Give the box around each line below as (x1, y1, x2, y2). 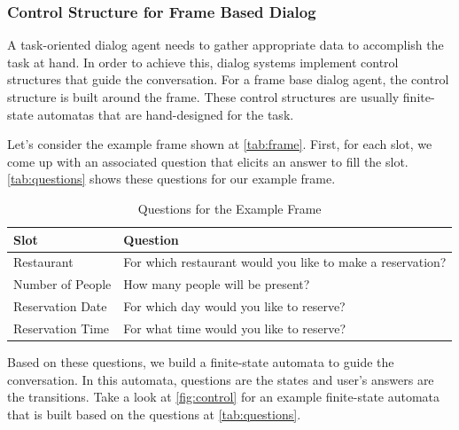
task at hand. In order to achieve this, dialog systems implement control (7, 52, 399, 71)
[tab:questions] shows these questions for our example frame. (7, 169, 336, 188)
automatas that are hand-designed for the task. (37, 105, 294, 123)
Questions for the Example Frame (137, 199, 322, 217)
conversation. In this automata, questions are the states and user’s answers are (7, 370, 434, 388)
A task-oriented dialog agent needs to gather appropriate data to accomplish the (7, 35, 444, 54)
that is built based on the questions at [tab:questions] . (7, 404, 301, 423)
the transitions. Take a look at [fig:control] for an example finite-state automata (7, 387, 440, 406)
